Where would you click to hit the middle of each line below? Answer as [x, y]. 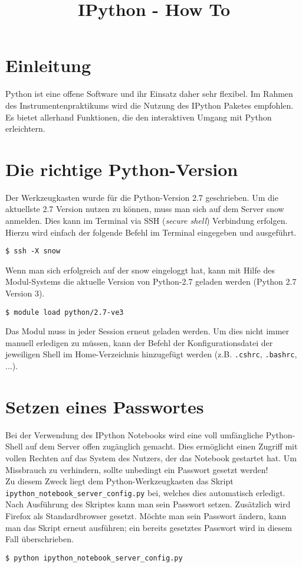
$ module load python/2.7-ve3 [65, 312]
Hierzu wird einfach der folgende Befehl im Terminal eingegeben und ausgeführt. [151, 232]
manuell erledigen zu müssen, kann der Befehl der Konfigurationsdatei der [139, 342]
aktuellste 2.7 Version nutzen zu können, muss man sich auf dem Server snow [145, 209]
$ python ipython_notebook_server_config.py [94, 558]
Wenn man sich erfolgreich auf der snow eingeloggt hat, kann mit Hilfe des [140, 270]
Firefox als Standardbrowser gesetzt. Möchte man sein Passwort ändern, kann [146, 516]
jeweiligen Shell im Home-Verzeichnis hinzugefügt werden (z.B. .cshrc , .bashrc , [151, 354]
